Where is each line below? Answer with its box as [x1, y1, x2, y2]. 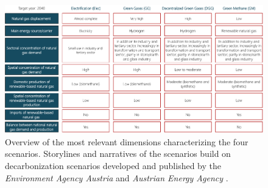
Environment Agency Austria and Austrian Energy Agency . [5, 171, 228, 184]
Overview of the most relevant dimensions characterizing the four [5, 135, 249, 148]
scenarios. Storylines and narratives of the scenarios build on [5, 147, 231, 160]
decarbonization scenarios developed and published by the [5, 159, 222, 172]
